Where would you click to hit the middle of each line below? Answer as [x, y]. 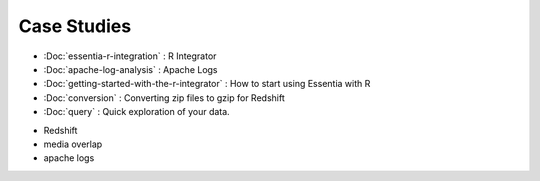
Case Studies [75, 26]
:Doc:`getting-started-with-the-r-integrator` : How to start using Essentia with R [207, 84]
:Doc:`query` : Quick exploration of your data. [136, 112]
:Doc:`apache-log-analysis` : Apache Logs [131, 69]
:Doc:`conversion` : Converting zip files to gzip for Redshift [164, 97]
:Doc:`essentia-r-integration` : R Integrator [130, 56]
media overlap [73, 144]
